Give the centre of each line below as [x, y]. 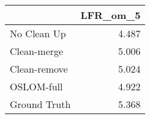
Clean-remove [39, 69]
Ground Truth [40, 104]
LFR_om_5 [111, 15]
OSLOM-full [36, 86]
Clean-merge [37, 51]
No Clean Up [38, 33]
